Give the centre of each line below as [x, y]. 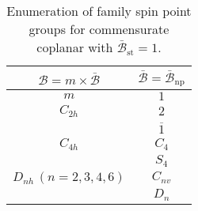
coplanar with [75, 47]
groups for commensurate [99, 29]
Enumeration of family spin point [99, 11]
